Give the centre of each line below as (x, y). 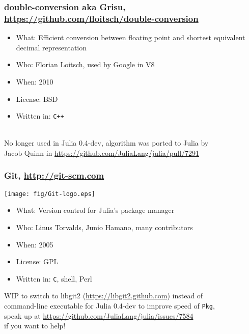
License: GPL (37, 261)
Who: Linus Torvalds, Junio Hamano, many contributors (104, 227)
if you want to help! (35, 326)
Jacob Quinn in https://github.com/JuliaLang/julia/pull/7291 (102, 152)
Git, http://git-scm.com (54, 175)
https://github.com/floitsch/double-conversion (101, 18)
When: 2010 (35, 81)
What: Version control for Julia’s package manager (95, 210)
